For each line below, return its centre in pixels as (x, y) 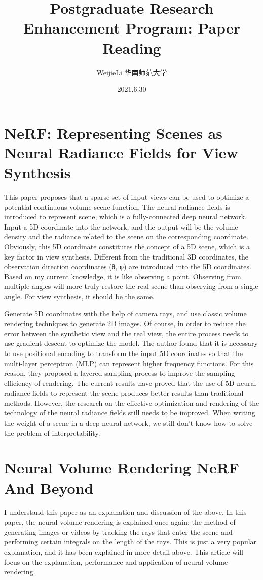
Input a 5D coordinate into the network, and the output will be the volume (121, 226)
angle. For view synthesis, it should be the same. (79, 296)
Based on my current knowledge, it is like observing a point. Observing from (123, 276)
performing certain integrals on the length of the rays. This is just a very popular (130, 542)
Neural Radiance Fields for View (121, 152)
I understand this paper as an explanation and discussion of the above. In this (125, 512)
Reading (132, 47)
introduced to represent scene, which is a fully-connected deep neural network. (126, 217)
